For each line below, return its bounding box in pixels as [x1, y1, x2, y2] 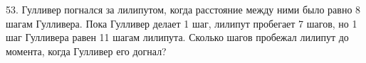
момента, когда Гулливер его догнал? [6, 43, 167, 58]
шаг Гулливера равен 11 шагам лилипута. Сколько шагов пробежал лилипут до [6, 30, 349, 45]
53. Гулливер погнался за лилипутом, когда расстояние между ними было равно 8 [6, 2, 361, 16]
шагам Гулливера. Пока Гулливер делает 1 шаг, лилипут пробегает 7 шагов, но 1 [6, 16, 357, 30]
